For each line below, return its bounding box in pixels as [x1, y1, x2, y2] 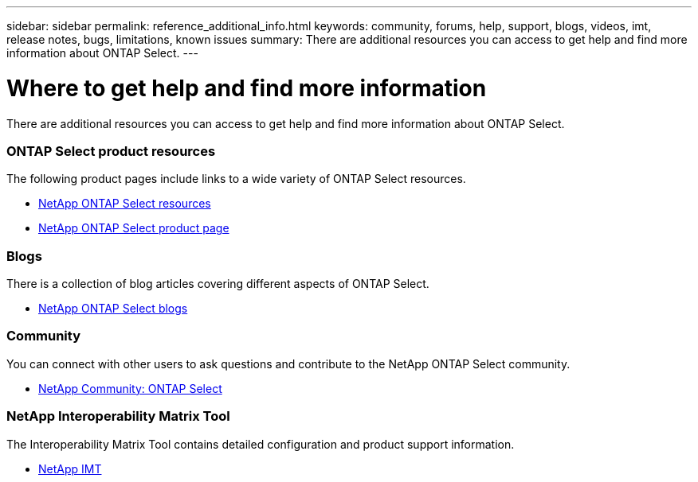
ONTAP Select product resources [6, 142, 216, 159]
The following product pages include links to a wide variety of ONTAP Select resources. [6, 172, 466, 186]
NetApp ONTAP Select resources [38, 196, 211, 211]
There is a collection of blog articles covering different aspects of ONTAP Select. [6, 277, 429, 290]
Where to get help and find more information [6, 74, 487, 102]
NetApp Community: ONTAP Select [38, 381, 222, 395]
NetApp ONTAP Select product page [38, 221, 229, 235]
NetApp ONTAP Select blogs [38, 301, 188, 315]
